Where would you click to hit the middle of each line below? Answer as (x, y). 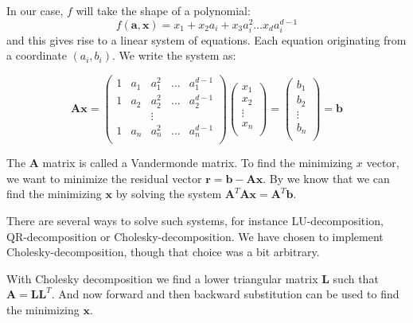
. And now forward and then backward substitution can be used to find (225, 294)
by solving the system (169, 194)
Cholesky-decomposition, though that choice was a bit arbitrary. (163, 252)
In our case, (35, 10)
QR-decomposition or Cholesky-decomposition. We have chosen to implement (195, 236)
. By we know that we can (326, 178)
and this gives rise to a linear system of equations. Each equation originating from (206, 39)
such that (356, 278)
